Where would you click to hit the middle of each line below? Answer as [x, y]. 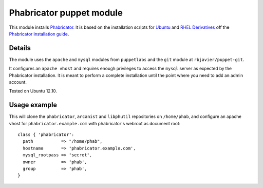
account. [18, 82]
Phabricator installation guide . [39, 34]
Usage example [33, 105]
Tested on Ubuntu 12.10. [33, 91]
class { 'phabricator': [46, 135]
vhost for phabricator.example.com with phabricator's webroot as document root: [95, 123]
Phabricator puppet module [66, 13]
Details [20, 48]
